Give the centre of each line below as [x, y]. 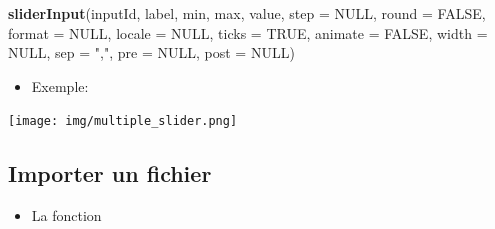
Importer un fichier [110, 173]
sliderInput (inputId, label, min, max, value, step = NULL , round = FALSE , [247, 13]
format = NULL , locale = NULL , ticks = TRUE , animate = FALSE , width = [248, 32]
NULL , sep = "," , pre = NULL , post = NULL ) [151, 52]
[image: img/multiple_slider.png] [123, 121]
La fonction [66, 215]
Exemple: [60, 85]
